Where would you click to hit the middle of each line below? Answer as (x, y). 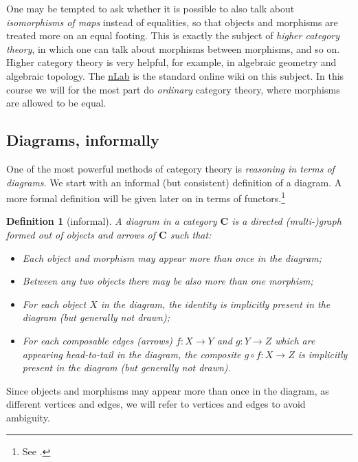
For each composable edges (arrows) (98, 340)
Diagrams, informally (83, 140)
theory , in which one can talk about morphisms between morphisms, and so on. (173, 48)
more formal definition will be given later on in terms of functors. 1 (146, 197)
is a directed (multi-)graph (287, 221)
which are (295, 340)
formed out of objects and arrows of (81, 234)
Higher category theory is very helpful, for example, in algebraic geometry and (171, 62)
